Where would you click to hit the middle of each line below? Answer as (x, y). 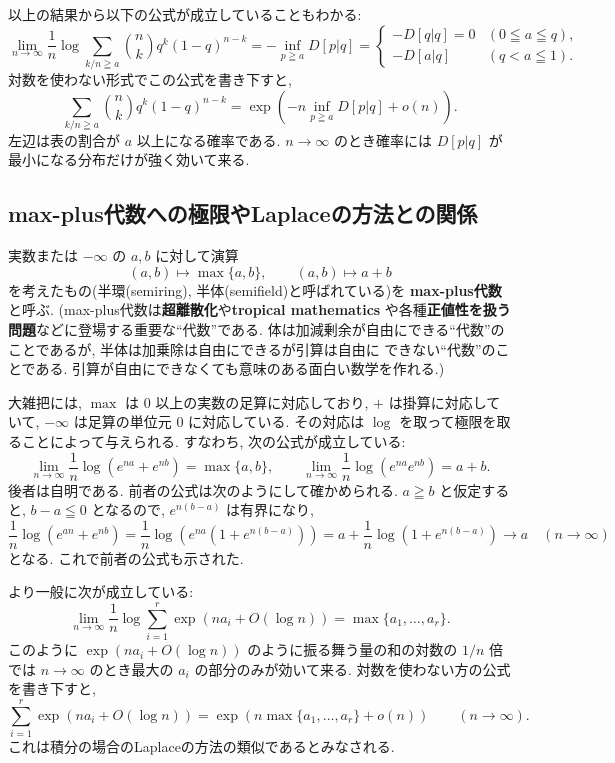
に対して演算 (197, 255)
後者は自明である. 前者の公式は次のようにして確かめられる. (203, 489)
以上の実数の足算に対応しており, (262, 401)
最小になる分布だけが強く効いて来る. (129, 159)
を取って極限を (448, 421)
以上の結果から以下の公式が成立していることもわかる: (185, 14)
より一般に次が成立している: (101, 591)
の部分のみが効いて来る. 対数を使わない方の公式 (352, 668)
